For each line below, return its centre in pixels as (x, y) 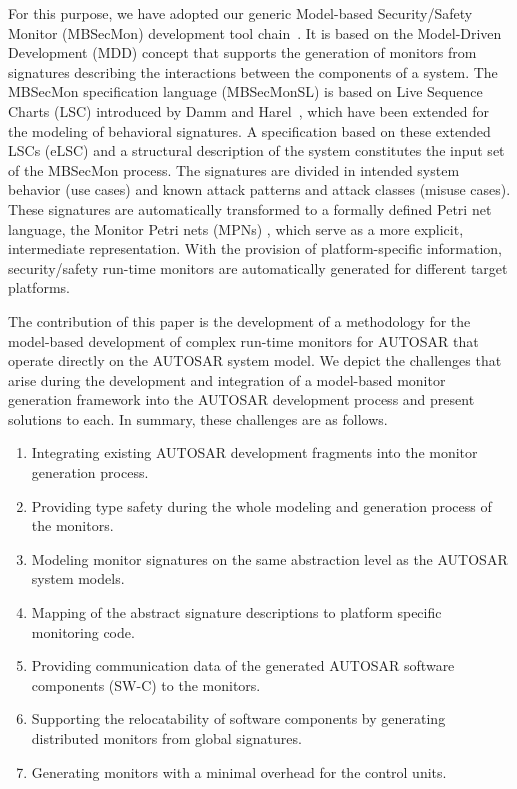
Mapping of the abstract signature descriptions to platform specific (236, 612)
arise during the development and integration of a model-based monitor (227, 379)
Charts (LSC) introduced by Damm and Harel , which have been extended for (248, 110)
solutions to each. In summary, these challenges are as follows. (198, 418)
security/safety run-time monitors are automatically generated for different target (258, 267)
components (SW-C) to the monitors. (146, 684)
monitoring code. (83, 631)
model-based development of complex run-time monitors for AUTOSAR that (243, 340)
